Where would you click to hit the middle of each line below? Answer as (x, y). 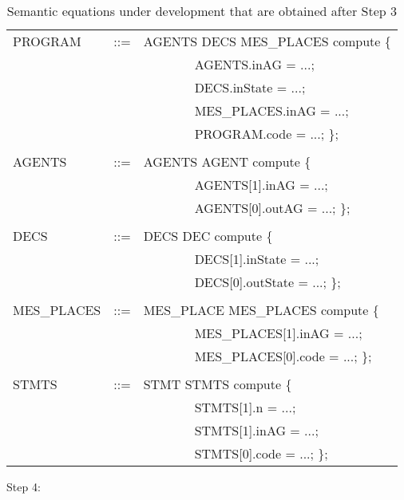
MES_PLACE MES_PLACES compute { (261, 310)
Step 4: (24, 486)
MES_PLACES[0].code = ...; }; (283, 356)
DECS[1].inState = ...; (257, 259)
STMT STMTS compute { (218, 384)
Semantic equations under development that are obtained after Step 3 (202, 11)
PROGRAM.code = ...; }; (266, 134)
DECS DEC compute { (208, 236)
